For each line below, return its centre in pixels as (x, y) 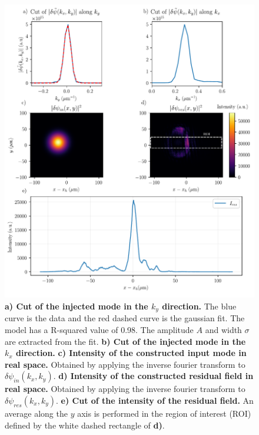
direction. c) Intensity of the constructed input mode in (131, 353)
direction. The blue (199, 306)
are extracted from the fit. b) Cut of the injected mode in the (125, 341)
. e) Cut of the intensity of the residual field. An (155, 401)
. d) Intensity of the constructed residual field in (153, 376)
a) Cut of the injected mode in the (77, 306)
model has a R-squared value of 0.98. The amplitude (99, 330)
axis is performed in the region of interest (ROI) (164, 413)
